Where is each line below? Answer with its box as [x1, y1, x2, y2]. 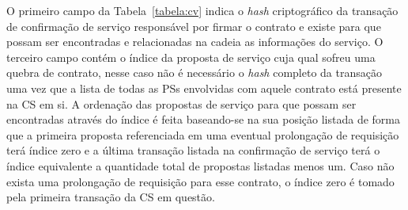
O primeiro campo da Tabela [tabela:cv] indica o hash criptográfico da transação [6, 2, 399, 18]
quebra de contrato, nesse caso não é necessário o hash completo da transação [6, 64, 382, 81]
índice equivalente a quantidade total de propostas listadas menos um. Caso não [6, 157, 395, 174]
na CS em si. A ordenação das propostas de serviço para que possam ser [6, 95, 357, 112]
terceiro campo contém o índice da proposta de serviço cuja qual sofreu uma [6, 48, 376, 65]
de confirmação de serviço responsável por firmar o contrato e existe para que [6, 17, 381, 34]
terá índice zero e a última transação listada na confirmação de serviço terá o [6, 142, 380, 158]
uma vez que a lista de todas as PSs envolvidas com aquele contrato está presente [6, 79, 402, 96]
